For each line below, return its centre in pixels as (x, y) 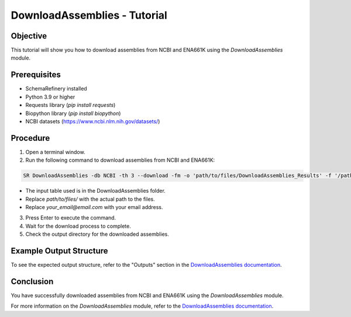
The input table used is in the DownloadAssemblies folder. (96, 191)
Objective (29, 36)
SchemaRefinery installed (56, 89)
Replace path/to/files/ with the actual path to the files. (90, 199)
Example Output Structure (59, 251)
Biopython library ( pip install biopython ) (73, 113)
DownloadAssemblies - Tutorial (89, 15)
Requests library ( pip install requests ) (70, 105)
